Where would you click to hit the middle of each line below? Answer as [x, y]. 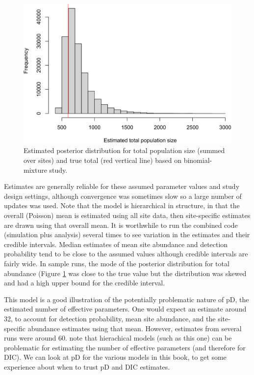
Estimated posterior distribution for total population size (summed [124, 150]
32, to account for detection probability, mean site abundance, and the [110, 318]
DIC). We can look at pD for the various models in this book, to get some [115, 357]
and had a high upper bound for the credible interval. [85, 283]
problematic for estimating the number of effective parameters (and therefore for [125, 347]
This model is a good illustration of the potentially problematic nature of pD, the [127, 299]
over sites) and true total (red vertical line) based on [102, 160]
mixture [35, 170]
